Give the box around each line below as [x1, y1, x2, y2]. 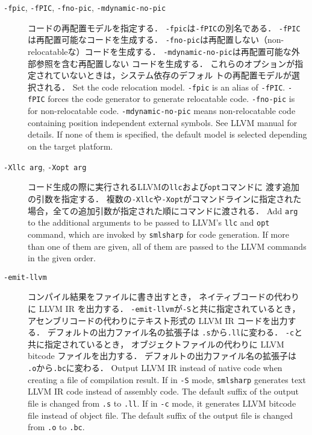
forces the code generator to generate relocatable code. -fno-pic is [48, 92, 295, 105]
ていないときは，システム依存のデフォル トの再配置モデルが [52, 69, 292, 81]
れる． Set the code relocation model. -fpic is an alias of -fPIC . [44, 80, 285, 93]
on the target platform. [28, 139, 113, 152]
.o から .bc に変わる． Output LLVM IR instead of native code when [28, 361, 282, 374]
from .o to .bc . [28, 421, 85, 433]
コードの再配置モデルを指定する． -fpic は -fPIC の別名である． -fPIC [28, 21, 301, 34]
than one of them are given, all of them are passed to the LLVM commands [28, 240, 307, 252]
